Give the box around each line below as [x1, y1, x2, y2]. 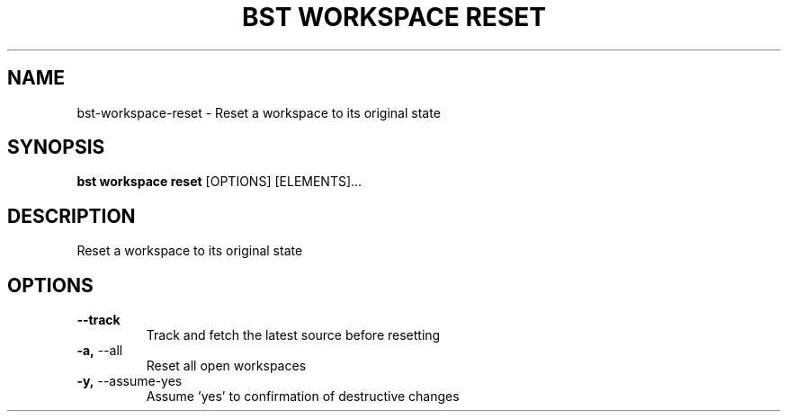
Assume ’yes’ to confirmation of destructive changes [146, 388, 460, 405]
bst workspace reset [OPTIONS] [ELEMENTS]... [76, 174, 363, 190]
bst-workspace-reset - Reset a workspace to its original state [76, 104, 441, 120]
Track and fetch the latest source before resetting [146, 327, 441, 343]
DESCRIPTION [7, 204, 136, 227]
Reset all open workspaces [146, 358, 307, 374]
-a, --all [76, 343, 123, 359]
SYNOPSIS [7, 136, 105, 159]
